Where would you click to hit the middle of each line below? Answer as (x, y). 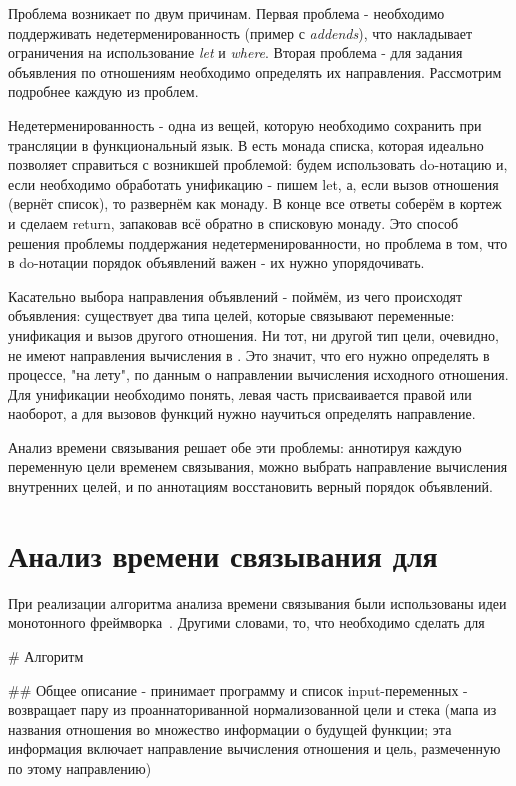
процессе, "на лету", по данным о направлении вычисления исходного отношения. (258, 374)
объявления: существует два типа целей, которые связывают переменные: (231, 315)
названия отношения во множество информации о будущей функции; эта (230, 728)
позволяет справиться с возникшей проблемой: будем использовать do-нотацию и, (258, 164)
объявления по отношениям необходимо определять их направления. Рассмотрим (255, 71)
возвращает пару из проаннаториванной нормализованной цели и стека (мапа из (252, 709)
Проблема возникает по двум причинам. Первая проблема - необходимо (226, 13)
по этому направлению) (80, 767)
